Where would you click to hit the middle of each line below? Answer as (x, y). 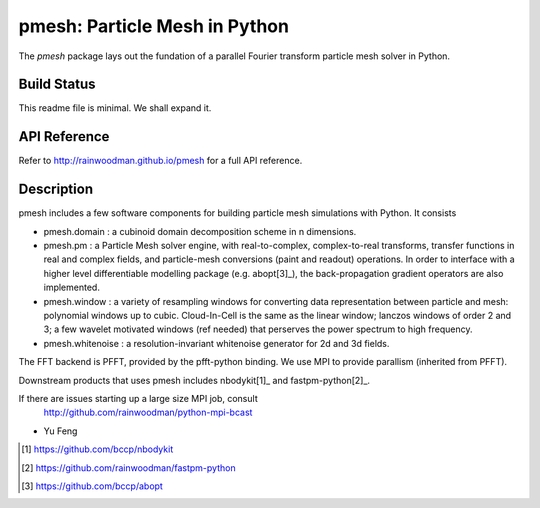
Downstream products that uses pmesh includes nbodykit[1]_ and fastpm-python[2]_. (194, 380)
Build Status (57, 84)
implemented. (71, 287)
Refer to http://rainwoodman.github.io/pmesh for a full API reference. (160, 161)
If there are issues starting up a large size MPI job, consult (138, 398)
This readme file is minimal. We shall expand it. (115, 108)
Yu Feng (60, 431)
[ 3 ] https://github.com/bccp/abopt (92, 486)
